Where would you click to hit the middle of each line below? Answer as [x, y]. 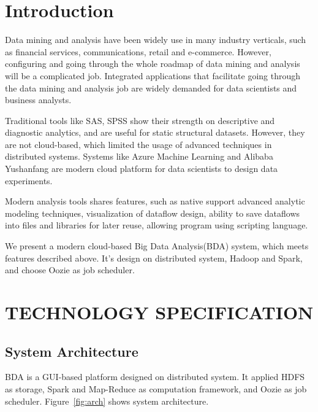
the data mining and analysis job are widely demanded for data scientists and [151, 87]
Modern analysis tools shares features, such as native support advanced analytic [155, 201]
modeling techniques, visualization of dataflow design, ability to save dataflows [153, 213]
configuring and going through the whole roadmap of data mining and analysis [153, 64]
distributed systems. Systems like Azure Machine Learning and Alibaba [139, 156]
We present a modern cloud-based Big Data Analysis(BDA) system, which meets [157, 246]
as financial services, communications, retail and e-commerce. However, [138, 51]
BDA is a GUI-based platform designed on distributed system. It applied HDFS [155, 377]
